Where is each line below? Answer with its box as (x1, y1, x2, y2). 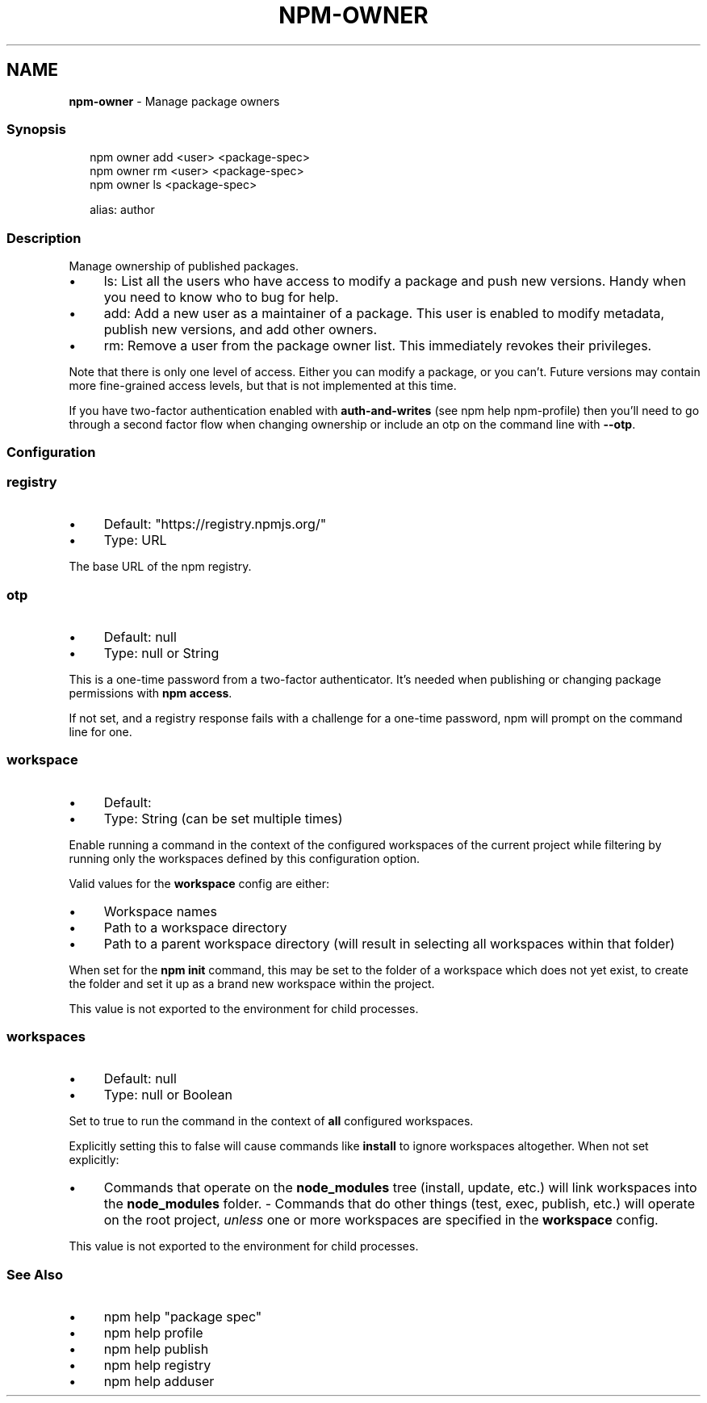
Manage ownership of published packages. (69, 259, 299, 274)
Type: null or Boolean (103, 1087, 232, 1104)
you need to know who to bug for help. (103, 289, 339, 306)
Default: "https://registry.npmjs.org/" (103, 516, 327, 533)
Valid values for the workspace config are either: (69, 876, 330, 890)
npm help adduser (103, 1373, 215, 1390)
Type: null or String (103, 644, 220, 661)
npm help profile (103, 1325, 203, 1342)
